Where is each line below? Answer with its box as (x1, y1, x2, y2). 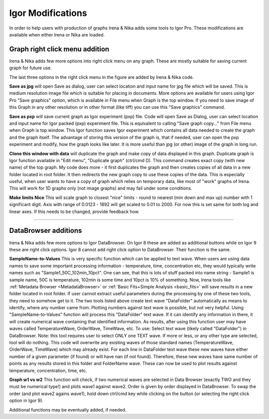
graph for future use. (9, 65, 52, 71)
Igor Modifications (9, 7, 87, 18)
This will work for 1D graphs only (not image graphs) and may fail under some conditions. (9, 185, 192, 192)
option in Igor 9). (9, 398, 43, 404)
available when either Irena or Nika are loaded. (9, 31, 105, 37)
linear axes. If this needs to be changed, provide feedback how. (9, 209, 139, 214)
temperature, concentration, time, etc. (9, 367, 87, 374)
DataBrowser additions (9, 226, 82, 235)
